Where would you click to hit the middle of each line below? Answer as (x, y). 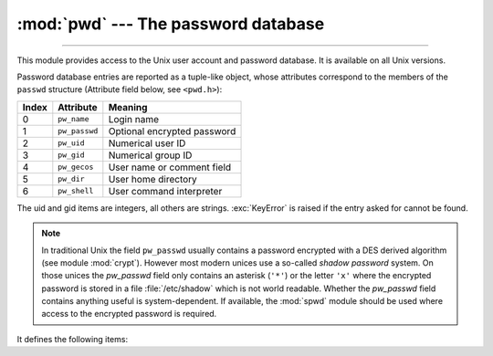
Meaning (128, 107)
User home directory (153, 179)
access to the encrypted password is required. (129, 314)
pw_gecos (76, 168)
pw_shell (76, 191)
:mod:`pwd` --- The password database (171, 24)
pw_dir (72, 179)
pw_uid (72, 143)
